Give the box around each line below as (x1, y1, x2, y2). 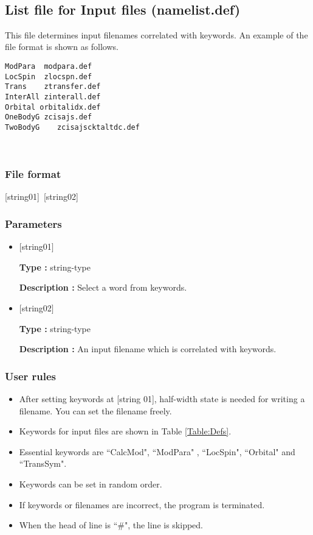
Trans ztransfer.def (5, 82, 101, 91)
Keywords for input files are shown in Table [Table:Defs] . (19, 425, 232, 438)
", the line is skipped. (124, 519, 204, 531)
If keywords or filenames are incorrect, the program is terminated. (19, 498, 265, 511)
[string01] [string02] (5, 190, 78, 203)
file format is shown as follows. (5, 40, 119, 53)
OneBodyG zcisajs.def (5, 113, 92, 122)
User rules (5, 368, 57, 383)
